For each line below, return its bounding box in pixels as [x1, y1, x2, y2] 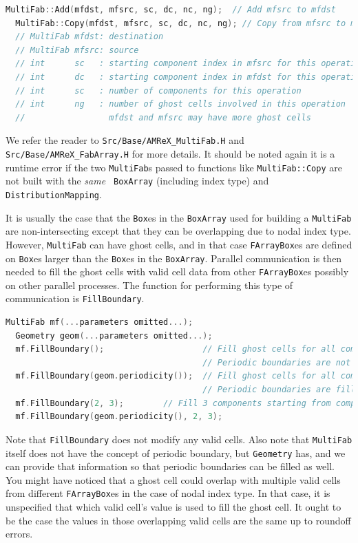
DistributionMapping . [6, 187, 102, 201]
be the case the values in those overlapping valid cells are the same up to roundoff [6, 513, 351, 527]
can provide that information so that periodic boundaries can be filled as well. [6, 459, 335, 473]
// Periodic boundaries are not [202, 357, 351, 368]
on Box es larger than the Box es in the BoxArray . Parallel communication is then [6, 251, 342, 265]
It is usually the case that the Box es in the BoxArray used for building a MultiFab [6, 210, 352, 224]
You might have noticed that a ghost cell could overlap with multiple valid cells [6, 472, 341, 487]
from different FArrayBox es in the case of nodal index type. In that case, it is [6, 486, 330, 500]
